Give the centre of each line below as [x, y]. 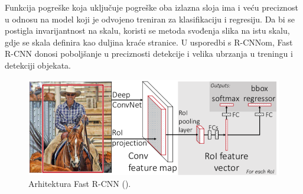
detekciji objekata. [38, 65]
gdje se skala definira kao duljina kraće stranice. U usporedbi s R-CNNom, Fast [149, 42]
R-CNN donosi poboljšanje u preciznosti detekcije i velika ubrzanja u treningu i [149, 54]
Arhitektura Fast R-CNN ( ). [80, 183]
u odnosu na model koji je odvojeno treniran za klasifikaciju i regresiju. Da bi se [150, 19]
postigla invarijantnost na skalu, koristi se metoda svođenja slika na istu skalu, [147, 30]
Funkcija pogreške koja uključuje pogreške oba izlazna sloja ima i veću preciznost [151, 7]
